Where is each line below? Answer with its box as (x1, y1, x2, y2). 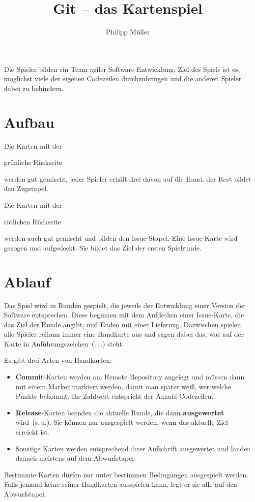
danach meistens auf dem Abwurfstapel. (15, 453, 136, 463)
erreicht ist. (15, 427, 50, 437)
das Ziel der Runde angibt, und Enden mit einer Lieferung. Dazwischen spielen (4, 319, 241, 329)
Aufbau (4, 112, 55, 132)
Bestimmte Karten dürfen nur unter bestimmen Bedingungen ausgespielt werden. (4, 469, 249, 479)
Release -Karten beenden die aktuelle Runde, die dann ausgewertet (15, 407, 224, 417)
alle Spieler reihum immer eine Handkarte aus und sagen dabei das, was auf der (4, 329, 244, 339)
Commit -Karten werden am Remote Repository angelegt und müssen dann (15, 372, 245, 382)
